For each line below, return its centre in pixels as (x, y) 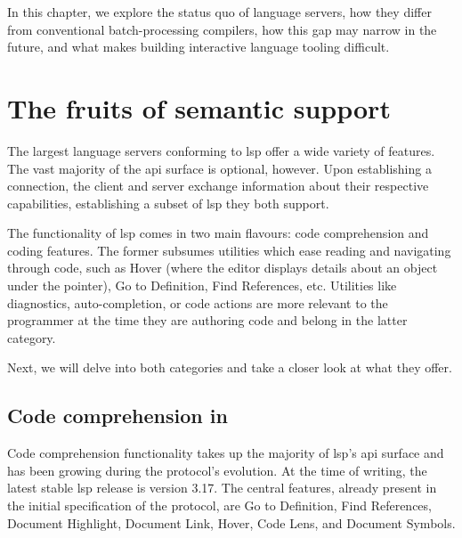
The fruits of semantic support (199, 107)
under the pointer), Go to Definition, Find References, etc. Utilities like (202, 285)
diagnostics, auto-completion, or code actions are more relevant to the (198, 302)
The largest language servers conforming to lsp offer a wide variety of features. (221, 150)
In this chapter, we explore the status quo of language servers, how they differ (219, 12)
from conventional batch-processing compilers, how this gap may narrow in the (222, 29)
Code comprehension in (118, 416)
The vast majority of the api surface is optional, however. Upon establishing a (219, 168)
